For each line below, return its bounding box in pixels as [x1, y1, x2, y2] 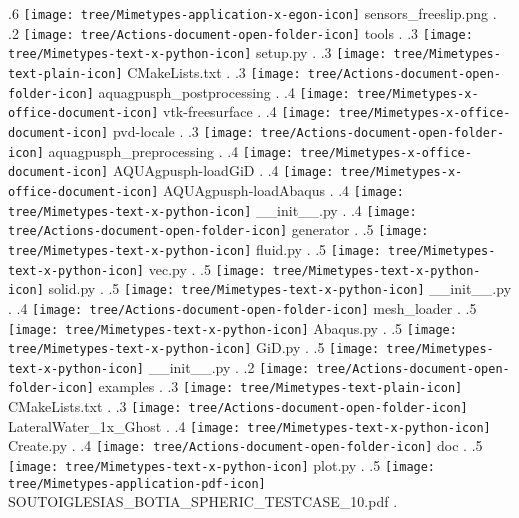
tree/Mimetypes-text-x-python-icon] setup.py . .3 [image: [8, 42, 387, 63]
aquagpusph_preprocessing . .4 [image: [48, 140, 293, 161]
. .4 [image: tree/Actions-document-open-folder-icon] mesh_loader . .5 [8, 297, 477, 318]
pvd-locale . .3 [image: [112, 120, 254, 141]
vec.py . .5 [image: [148, 258, 266, 279]
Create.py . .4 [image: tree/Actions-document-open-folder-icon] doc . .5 [8, 435, 483, 456]
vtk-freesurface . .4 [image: [163, 101, 332, 122]
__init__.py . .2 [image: [148, 356, 310, 377]
